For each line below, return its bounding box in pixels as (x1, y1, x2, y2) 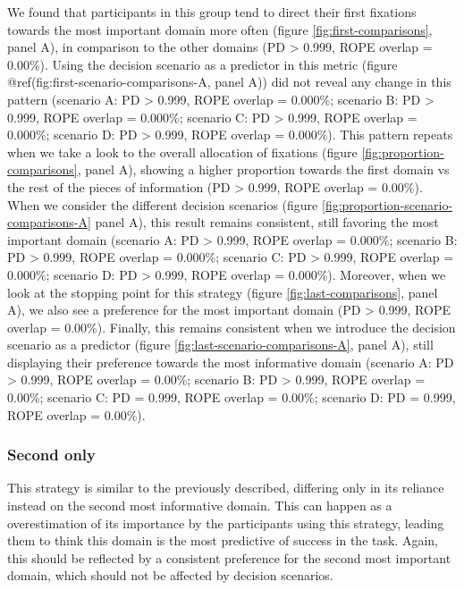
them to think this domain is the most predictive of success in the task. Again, (7, 531, 438, 550)
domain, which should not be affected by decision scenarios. (7, 566, 333, 585)
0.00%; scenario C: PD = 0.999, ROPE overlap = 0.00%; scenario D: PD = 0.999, (7, 388, 456, 407)
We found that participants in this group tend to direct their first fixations (7, 3, 417, 21)
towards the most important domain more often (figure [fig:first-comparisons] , (7, 20, 433, 38)
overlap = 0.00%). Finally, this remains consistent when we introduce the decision (7, 317, 456, 336)
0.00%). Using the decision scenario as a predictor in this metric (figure (7, 55, 398, 73)
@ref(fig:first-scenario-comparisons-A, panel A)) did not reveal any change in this (7, 72, 451, 91)
